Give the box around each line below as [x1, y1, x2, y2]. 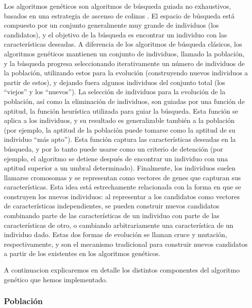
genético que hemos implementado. [4, 274, 108, 284]
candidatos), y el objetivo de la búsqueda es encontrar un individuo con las [4, 29, 227, 39]
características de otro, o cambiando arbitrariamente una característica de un [4, 220, 234, 230]
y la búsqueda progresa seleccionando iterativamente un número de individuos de [4, 58, 245, 68]
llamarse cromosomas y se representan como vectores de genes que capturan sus [4, 172, 241, 182]
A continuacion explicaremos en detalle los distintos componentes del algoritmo [4, 265, 240, 275]
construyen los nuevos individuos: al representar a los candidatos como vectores [4, 191, 240, 201]
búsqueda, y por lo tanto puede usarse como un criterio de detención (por [4, 143, 223, 154]
